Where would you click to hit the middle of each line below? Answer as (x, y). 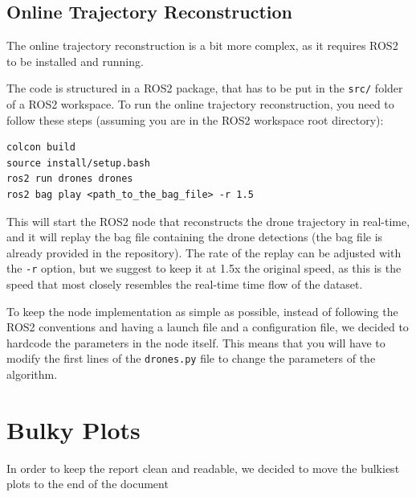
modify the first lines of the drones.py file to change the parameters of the (191, 358)
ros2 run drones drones (70, 179)
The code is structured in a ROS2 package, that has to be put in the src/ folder (205, 88)
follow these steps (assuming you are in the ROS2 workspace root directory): (195, 119)
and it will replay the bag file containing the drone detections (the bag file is (195, 237)
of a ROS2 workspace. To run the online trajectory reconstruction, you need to (200, 104)
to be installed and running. (75, 61)
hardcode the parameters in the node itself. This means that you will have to (196, 342)
